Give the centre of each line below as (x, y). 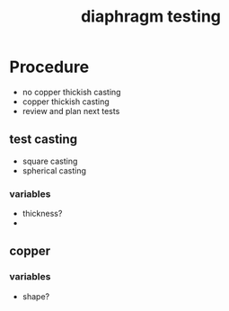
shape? (36, 296)
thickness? (42, 214)
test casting (44, 140)
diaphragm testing (151, 17)
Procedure (49, 67)
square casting (50, 161)
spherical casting (54, 170)
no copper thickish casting (71, 92)
